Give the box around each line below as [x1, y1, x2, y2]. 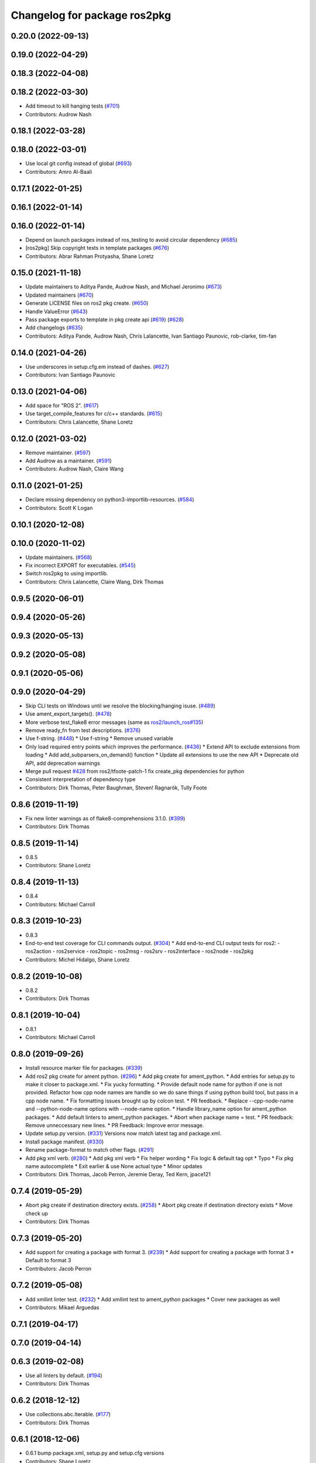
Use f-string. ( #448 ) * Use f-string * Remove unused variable [25, 735, 174, 742]
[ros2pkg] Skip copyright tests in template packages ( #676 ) [25, 245, 170, 252]
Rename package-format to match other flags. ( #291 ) [25, 1146, 154, 1153]
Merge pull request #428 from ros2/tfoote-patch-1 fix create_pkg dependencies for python [25, 767, 245, 775]
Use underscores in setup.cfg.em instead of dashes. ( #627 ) [25, 363, 170, 370]
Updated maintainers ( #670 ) [25, 291, 94, 298]
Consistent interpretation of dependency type [25, 776, 136, 783]
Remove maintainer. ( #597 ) [25, 449, 91, 456]
